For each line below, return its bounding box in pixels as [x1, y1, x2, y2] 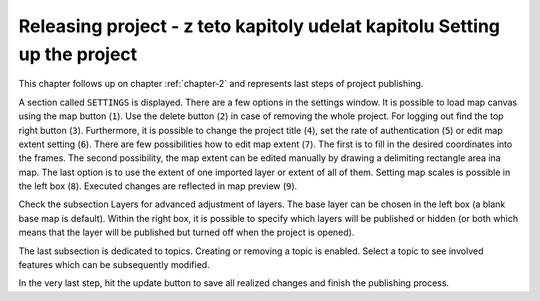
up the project [18, 43, 138, 65]
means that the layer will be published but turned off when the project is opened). [18, 226, 355, 239]
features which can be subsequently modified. [18, 259, 210, 271]
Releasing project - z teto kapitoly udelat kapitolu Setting [18, 15, 500, 37]
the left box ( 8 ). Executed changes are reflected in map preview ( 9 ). [18, 180, 298, 192]
